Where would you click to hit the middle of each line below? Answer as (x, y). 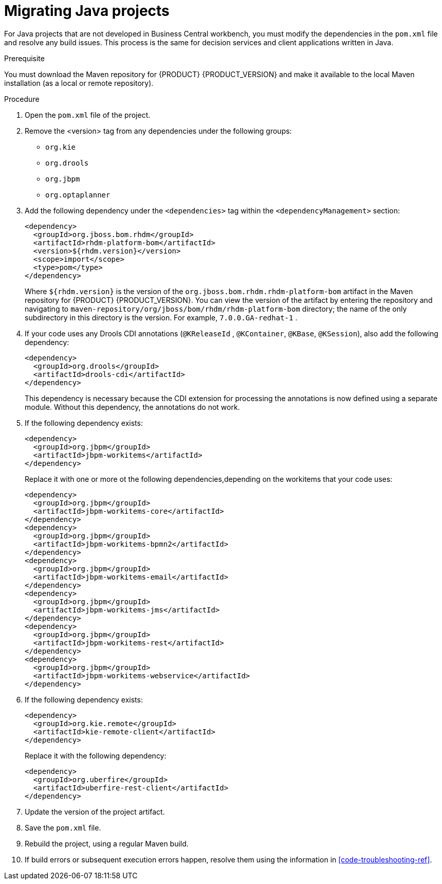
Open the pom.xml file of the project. (88, 115)
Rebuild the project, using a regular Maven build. (107, 843)
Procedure (22, 99)
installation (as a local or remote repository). (79, 83)
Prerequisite (24, 58)
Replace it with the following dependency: (96, 755)
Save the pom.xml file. (63, 827)
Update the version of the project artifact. (95, 811)
